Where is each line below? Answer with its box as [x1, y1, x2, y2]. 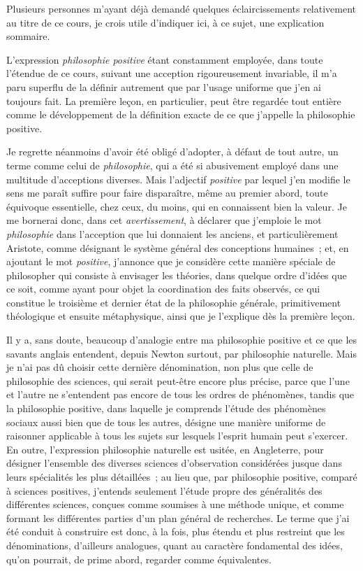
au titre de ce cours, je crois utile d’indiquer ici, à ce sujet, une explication [6, 15, 325, 29]
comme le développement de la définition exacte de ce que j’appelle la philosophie [6, 107, 355, 122]
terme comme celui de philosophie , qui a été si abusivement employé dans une [6, 157, 339, 172]
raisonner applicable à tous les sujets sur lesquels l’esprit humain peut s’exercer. [6, 428, 348, 443]
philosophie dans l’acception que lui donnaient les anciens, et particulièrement [6, 226, 339, 241]
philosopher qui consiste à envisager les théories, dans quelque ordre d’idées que [6, 267, 347, 282]
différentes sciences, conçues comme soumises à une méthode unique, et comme [6, 497, 344, 512]
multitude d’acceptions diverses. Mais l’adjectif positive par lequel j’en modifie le [6, 171, 350, 186]
